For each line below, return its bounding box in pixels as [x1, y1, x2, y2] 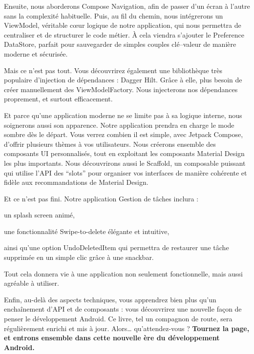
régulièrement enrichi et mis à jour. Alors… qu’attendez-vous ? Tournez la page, [4, 323, 250, 333]
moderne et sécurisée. [4, 48, 68, 59]
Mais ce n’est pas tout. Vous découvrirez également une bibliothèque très [4, 65, 222, 75]
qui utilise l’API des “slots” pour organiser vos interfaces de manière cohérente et [4, 167, 247, 177]
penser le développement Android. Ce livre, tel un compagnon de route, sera [4, 314, 233, 324]
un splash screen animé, [4, 210, 75, 220]
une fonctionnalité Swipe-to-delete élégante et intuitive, [4, 226, 169, 236]
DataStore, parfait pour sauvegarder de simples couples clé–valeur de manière [4, 39, 236, 49]
